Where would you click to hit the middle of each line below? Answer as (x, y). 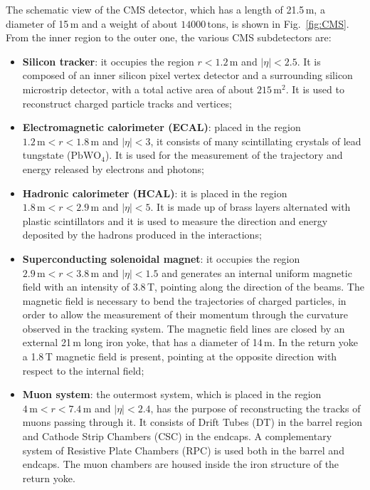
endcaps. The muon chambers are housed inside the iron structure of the (181, 464)
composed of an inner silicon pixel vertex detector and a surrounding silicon (187, 75)
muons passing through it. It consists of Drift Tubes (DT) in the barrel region (192, 422)
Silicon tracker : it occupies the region (108, 61)
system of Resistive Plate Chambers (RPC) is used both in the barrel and (183, 450)
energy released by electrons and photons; (113, 168)
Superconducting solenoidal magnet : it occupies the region (161, 258)
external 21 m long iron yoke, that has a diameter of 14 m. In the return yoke (190, 342)
